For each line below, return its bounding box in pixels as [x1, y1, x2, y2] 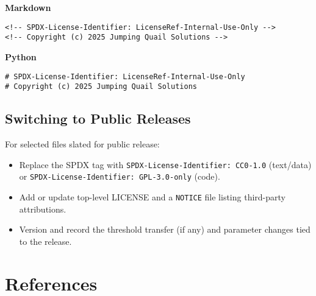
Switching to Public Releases [5, 109, 191, 128]
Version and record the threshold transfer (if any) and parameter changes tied [19, 223, 311, 236]
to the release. [19, 234, 72, 247]
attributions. [19, 202, 66, 215]
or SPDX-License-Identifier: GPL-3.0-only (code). [19, 170, 220, 183]
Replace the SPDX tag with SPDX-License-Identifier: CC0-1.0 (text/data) [19, 158, 312, 171]
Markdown [5, 1, 51, 13]
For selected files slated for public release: [5, 138, 160, 150]
